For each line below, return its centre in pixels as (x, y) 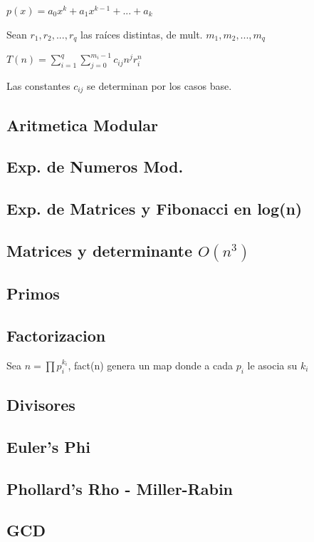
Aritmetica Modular (82, 124)
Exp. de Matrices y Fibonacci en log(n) (155, 209)
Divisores (41, 404)
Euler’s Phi (48, 446)
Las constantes (38, 85)
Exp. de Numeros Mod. (95, 167)
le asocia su (272, 365)
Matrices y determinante (99, 251)
